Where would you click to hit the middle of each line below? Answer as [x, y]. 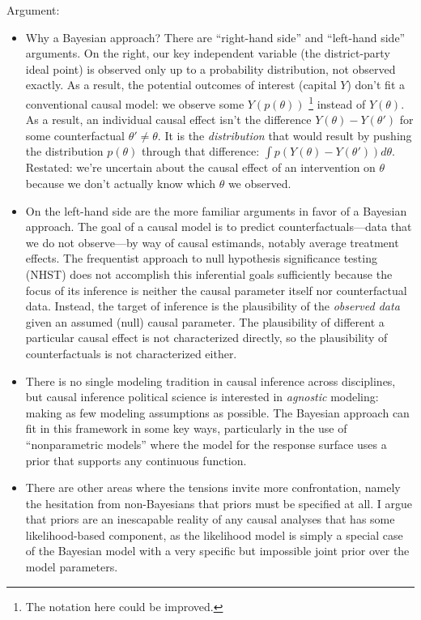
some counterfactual [75, 135]
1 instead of [337, 102]
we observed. [259, 183]
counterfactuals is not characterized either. [131, 353]
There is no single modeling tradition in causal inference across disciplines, [210, 381]
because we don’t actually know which [120, 183]
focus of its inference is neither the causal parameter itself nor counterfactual [216, 290]
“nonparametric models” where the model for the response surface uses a [206, 444]
